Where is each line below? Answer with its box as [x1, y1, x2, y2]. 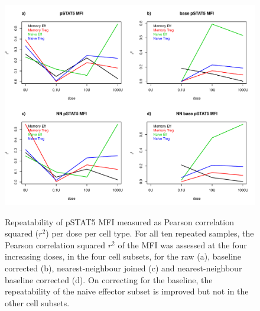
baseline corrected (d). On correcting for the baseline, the [5, 273, 213, 286]
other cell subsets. [5, 296, 70, 309]
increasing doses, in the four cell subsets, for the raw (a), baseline [5, 250, 242, 263]
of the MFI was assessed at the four [118, 238, 247, 251]
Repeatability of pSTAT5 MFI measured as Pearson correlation [5, 215, 234, 228]
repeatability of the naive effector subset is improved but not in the [5, 285, 249, 297]
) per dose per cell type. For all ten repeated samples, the [45, 227, 254, 239]
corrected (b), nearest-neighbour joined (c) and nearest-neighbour [5, 262, 242, 274]
